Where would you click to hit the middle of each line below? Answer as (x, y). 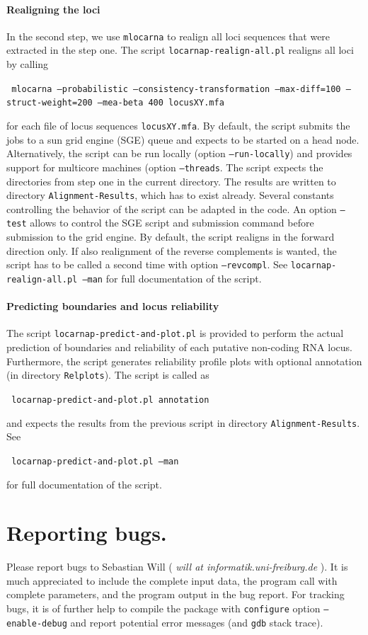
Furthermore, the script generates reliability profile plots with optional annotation (184, 361)
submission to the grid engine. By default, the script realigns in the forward (171, 237)
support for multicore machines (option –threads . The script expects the (165, 167)
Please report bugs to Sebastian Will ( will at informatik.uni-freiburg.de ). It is (177, 567)
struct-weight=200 (50, 103)
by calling (28, 64)
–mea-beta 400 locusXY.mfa (161, 103)
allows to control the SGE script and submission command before (172, 223)
